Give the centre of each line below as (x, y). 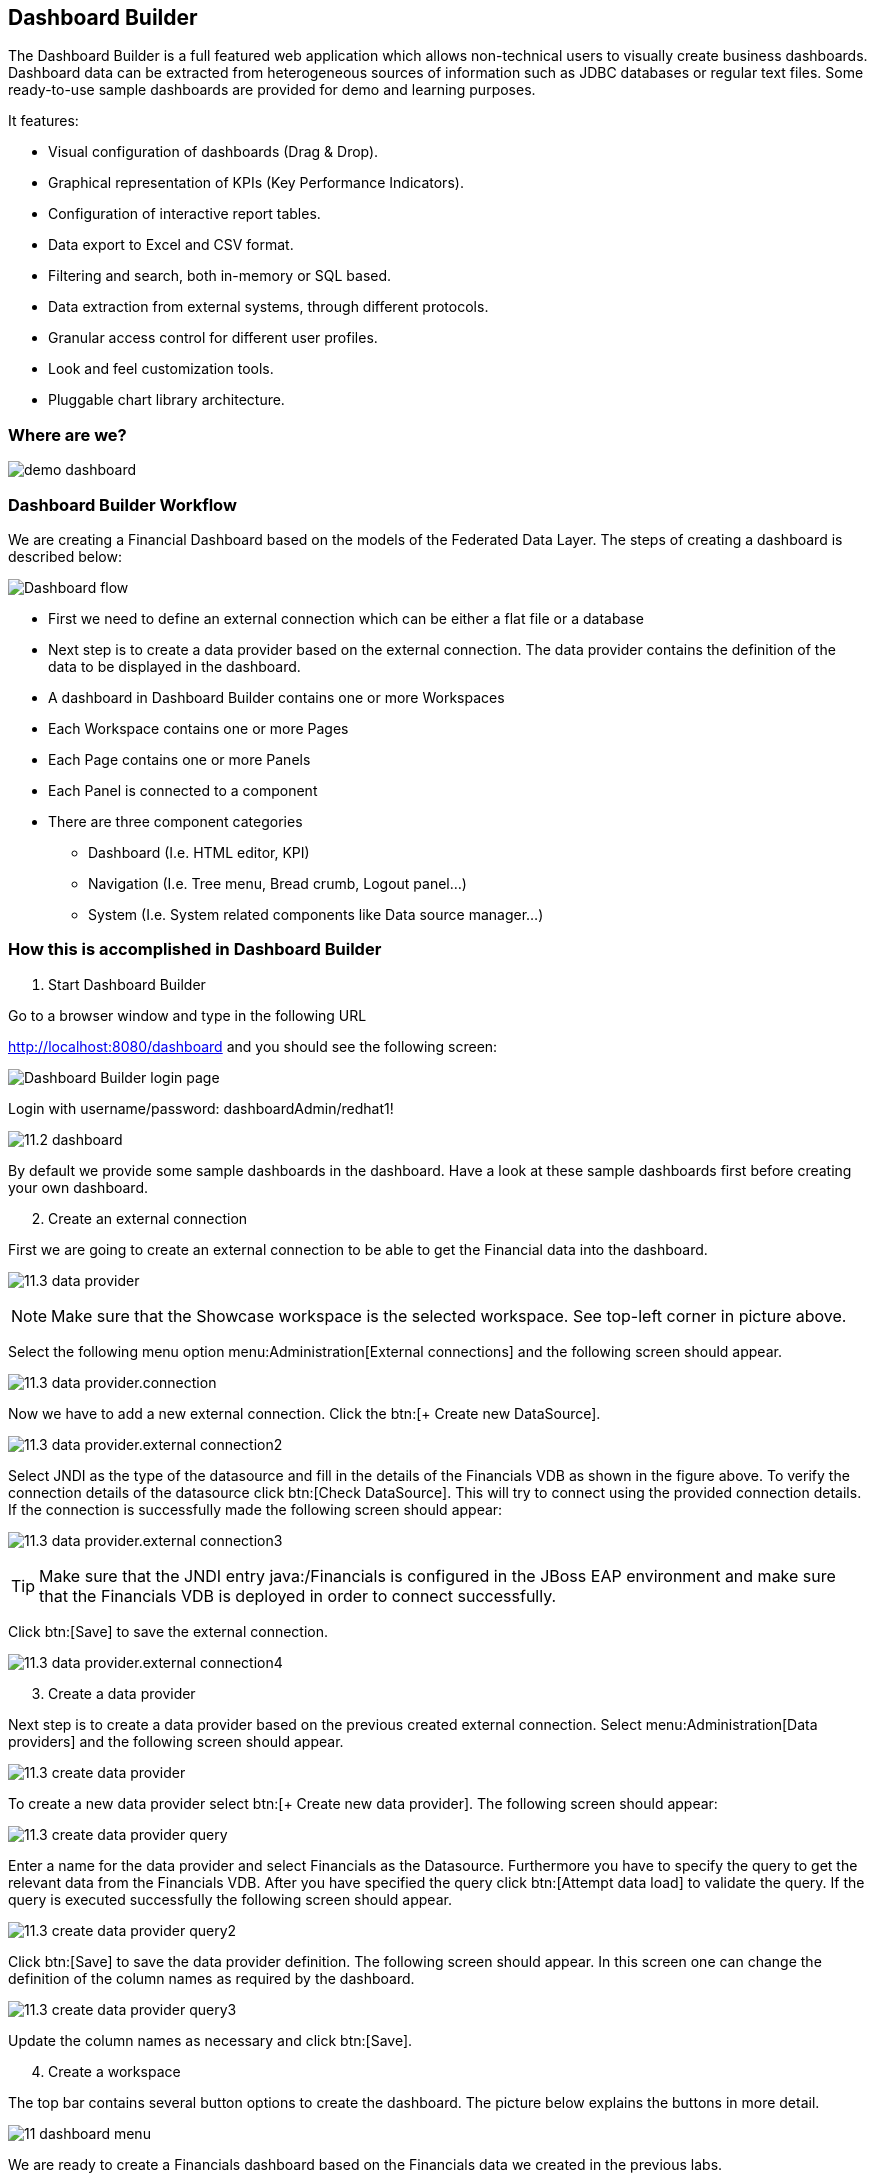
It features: (43, 121)
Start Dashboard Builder (127, 984)
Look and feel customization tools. (161, 369)
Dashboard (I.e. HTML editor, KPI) (199, 852)
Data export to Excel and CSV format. (171, 245)
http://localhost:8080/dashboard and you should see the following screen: (253, 1046)
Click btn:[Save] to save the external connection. (168, 1631)
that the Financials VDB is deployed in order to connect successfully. (298, 1595)
